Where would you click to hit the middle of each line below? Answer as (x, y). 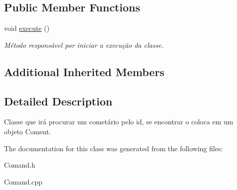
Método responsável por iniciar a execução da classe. (84, 45)
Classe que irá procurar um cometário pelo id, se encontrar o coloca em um (119, 122)
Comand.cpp (23, 181)
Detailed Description (58, 101)
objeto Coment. (28, 131)
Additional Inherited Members (84, 71)
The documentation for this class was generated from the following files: (114, 148)
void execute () (27, 28)
